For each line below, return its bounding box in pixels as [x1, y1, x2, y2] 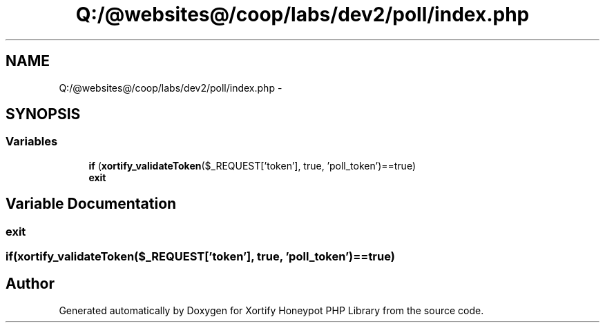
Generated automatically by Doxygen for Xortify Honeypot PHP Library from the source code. [59, 304, 484, 316]
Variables [6, 134, 58, 149]
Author [6, 275, 55, 293]
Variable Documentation [6, 195, 177, 213]
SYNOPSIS [6, 105, 81, 123]
